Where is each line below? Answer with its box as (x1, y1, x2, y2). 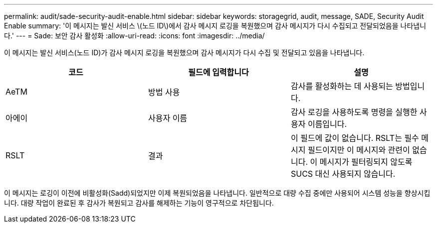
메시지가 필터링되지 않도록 (319, 157, 413, 167)
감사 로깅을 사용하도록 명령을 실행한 (290, 107, 418, 117)
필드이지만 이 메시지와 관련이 (307, 145, 410, 155)
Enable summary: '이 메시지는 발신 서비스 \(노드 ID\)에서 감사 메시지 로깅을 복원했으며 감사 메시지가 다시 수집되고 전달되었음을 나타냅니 (4, 21, 427, 30)
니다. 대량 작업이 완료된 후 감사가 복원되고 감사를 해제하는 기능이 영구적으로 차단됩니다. (4, 199, 274, 207)
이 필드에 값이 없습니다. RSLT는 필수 (290, 133, 419, 143)
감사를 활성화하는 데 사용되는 (290, 81, 393, 91)
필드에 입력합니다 (188, 67, 249, 77)
